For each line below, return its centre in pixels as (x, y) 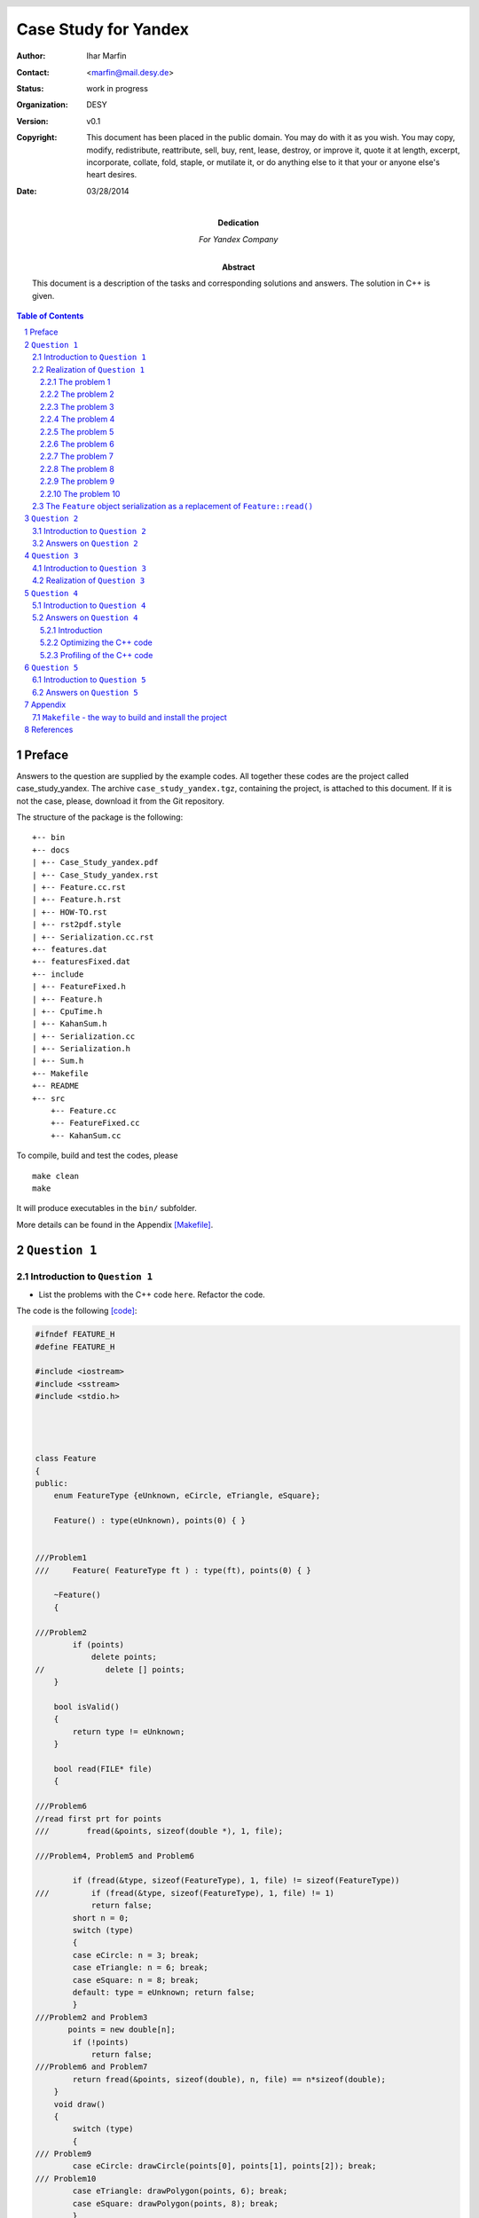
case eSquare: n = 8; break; (136, 1980)
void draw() (80, 2104)
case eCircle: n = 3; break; (136, 1955)
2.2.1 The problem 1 (75, 382)
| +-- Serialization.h (82, 1049)
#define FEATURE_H (75, 1347)
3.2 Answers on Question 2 (86, 543)
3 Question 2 (51, 518)
